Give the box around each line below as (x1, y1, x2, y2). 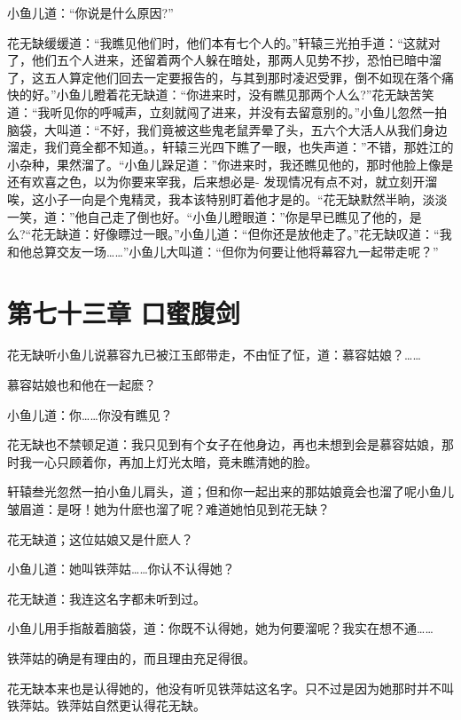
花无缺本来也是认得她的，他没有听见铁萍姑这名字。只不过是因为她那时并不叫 (7, 678, 454, 697)
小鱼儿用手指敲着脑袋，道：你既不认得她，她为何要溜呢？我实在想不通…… (7, 619, 434, 637)
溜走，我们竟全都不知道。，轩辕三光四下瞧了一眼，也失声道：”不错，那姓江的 (7, 138, 454, 156)
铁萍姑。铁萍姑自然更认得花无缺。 (7, 696, 206, 715)
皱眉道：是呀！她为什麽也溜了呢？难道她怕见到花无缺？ (7, 500, 330, 518)
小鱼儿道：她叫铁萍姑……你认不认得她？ (7, 559, 235, 578)
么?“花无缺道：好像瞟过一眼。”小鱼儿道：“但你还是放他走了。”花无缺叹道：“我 (7, 225, 452, 243)
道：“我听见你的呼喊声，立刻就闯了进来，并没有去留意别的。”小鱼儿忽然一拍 (7, 102, 448, 121)
